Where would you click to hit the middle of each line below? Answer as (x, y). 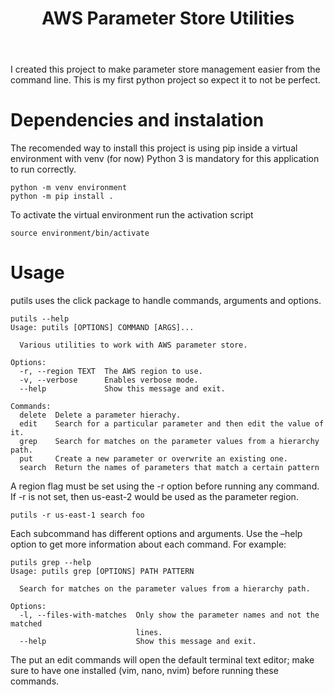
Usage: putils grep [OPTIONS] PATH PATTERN (102, 572)
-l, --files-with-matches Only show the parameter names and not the (169, 615)
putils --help (40, 319)
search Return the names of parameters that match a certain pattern (169, 468)
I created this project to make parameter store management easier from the (165, 69)
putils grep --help (51, 563)
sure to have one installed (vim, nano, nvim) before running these (144, 671)
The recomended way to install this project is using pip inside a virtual (154, 148)
